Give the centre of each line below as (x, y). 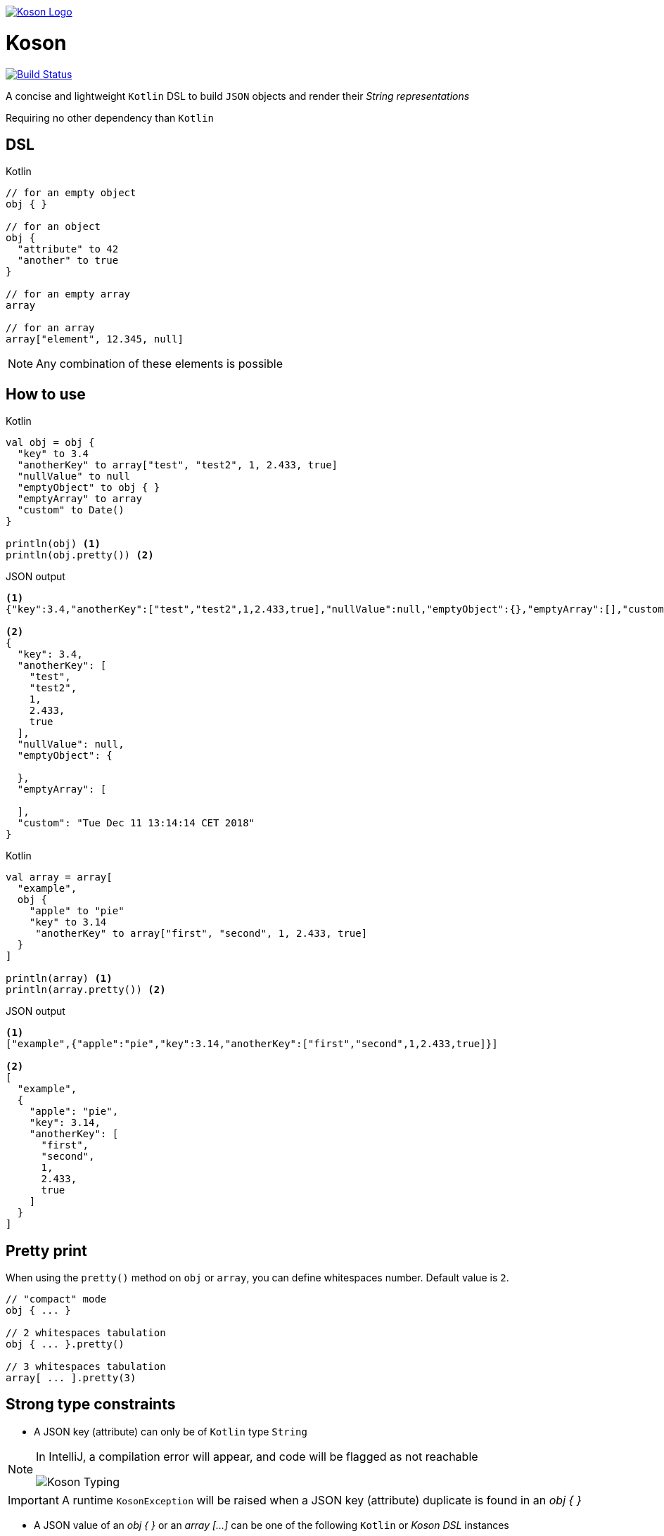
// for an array (50, 328)
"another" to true (68, 261)
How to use (46, 394)
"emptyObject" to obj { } (89, 488)
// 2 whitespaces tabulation (86, 1333)
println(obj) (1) (53, 544)
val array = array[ (59, 877)
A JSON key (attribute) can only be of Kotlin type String (171, 1431)
